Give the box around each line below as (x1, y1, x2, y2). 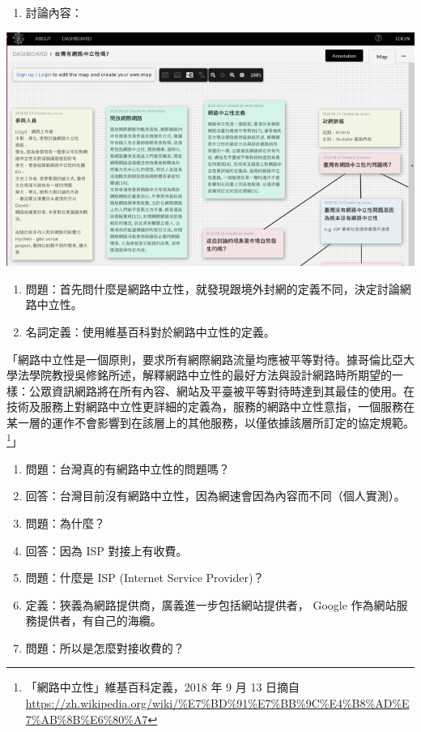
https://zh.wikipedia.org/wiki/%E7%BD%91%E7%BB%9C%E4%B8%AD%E (25, 695, 410, 712)
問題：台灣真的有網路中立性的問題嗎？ (25, 460, 230, 477)
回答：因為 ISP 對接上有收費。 (25, 542, 188, 559)
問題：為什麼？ (25, 514, 105, 531)
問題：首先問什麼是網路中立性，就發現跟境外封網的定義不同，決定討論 (25, 280, 400, 297)
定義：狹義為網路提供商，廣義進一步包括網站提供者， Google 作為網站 (25, 596, 397, 613)
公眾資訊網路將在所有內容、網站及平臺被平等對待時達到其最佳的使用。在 (28, 382, 415, 399)
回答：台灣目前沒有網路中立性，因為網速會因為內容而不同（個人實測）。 (25, 487, 406, 504)
